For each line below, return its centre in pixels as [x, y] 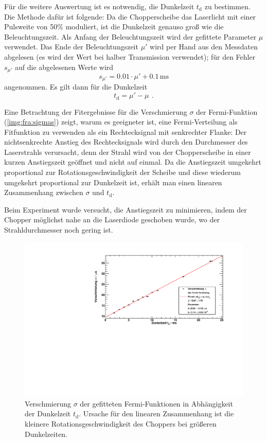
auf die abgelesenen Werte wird [64, 67]
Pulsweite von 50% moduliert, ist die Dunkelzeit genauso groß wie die [114, 27]
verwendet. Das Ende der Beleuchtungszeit [71, 47]
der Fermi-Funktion [227, 111]
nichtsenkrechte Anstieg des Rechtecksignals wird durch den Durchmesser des [126, 142]
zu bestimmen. [227, 6]
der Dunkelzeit [48, 413]
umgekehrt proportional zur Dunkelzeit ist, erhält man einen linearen [113, 182]
